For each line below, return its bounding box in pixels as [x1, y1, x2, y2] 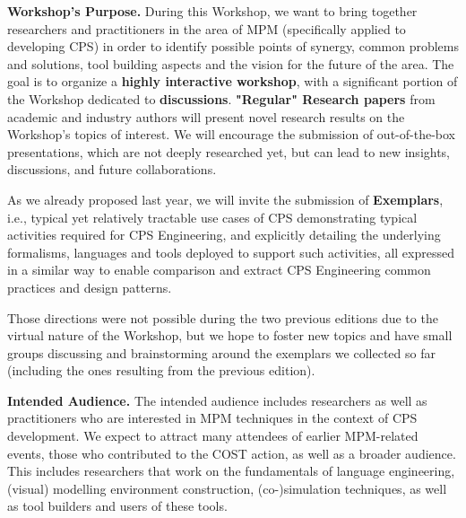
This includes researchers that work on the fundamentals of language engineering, [7, 461, 455, 480]
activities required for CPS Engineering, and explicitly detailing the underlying [7, 225, 441, 244]
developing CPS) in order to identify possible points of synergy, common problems [7, 37, 459, 56]
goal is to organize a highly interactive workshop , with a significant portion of [7, 72, 458, 91]
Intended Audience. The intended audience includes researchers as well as [7, 391, 427, 409]
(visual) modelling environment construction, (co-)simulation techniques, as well [7, 478, 447, 497]
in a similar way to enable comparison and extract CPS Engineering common [7, 260, 431, 279]
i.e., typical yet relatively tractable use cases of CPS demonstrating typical [7, 207, 418, 226]
